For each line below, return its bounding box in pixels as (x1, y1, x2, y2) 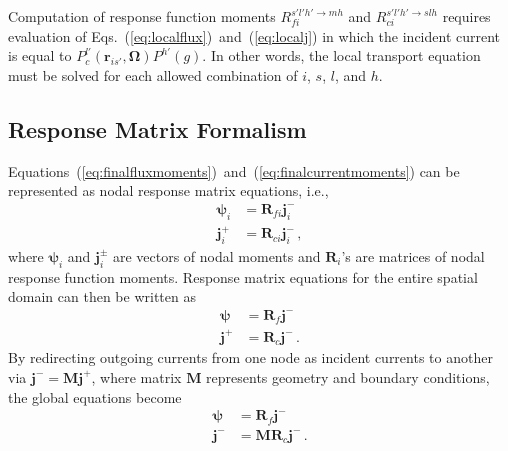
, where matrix (91, 366, 182, 387)
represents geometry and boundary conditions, (206, 366, 490, 387)
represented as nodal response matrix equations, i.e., (8, 180, 329, 201)
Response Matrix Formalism (8, 113, 307, 144)
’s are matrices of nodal (341, 245, 485, 266)
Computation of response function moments (8, 6, 276, 26)
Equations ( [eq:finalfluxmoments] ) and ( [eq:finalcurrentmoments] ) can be (8, 160, 460, 181)
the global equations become (8, 386, 182, 407)
